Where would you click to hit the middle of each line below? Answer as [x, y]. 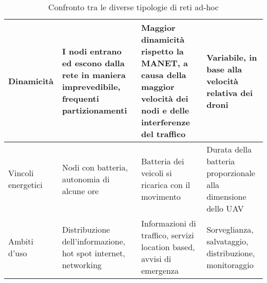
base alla [224, 69]
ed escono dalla [93, 63]
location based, [168, 247]
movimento [161, 196]
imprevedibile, [91, 87]
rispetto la [162, 51]
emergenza [160, 270]
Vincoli [21, 173]
